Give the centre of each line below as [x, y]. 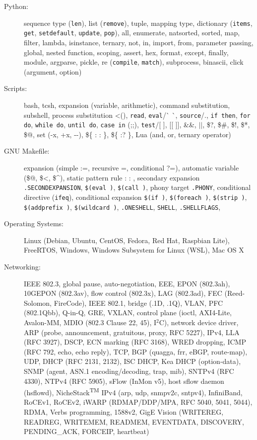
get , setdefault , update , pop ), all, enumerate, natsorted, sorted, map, [132, 33]
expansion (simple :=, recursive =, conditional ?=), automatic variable [131, 168]
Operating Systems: [34, 223]
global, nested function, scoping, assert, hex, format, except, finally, [126, 52]
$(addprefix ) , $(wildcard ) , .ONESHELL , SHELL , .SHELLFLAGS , [122, 207]
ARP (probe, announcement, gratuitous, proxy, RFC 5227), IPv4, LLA [132, 332]
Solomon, [38, 303]
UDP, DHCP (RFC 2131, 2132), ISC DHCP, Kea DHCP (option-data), [132, 361]
